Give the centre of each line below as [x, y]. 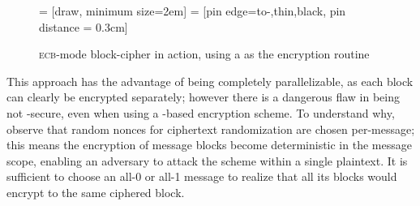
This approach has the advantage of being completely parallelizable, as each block [210, 81]
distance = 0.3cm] [84, 26]
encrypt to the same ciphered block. [96, 192]
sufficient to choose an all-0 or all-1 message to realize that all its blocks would [202, 176]
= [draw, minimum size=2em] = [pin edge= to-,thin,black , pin [193, 11]
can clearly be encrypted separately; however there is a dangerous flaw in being [203, 97]
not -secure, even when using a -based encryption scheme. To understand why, [201, 112]
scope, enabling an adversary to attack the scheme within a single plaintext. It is [207, 160]
